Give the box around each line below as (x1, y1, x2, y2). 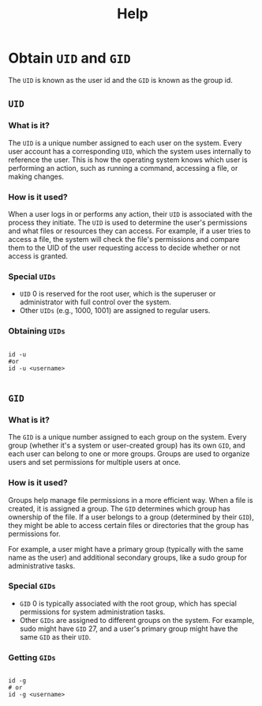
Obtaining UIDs (8, 326, 65, 337)
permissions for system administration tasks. (19, 606, 166, 617)
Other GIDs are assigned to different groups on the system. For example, (19, 615, 255, 625)
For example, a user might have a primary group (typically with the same (8, 544, 244, 553)
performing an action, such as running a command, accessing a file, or (8, 163, 238, 172)
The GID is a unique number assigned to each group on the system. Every (8, 432, 247, 442)
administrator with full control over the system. (19, 297, 172, 307)
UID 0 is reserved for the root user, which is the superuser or (19, 289, 216, 299)
